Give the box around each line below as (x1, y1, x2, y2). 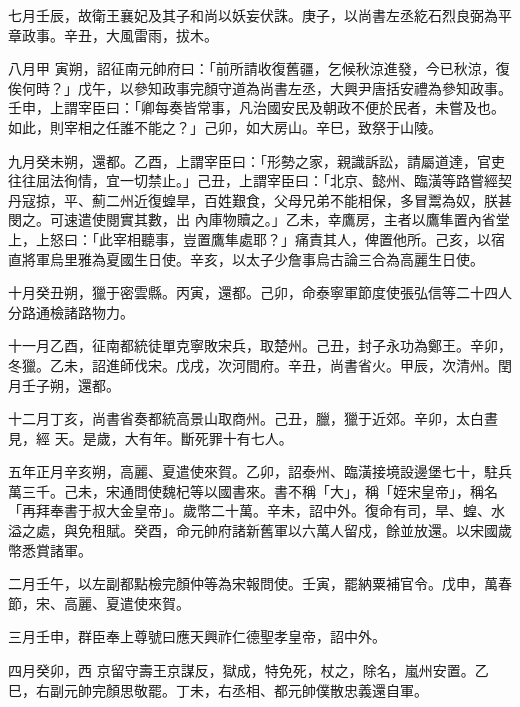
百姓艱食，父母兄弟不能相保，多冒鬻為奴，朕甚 (203, 189, 512, 210)
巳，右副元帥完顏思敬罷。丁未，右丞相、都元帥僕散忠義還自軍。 (8, 679, 428, 700)
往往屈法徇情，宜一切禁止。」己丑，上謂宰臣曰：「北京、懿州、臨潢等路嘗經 (8, 170, 498, 191)
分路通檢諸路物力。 (8, 301, 134, 322)
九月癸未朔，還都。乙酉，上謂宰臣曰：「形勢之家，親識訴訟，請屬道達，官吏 (8, 150, 505, 171)
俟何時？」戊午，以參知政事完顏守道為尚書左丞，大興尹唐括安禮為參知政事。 (8, 77, 512, 98)
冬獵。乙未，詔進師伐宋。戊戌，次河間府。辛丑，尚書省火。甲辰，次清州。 (8, 354, 498, 375)
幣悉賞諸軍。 (8, 539, 92, 560)
